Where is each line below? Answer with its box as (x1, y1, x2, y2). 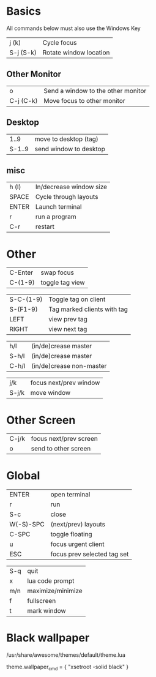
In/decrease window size (35, 182, 108, 191)
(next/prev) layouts (50, 520, 106, 529)
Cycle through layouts (35, 193, 98, 201)
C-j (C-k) (9, 96, 38, 105)
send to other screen (31, 444, 91, 453)
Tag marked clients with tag (48, 305, 128, 313)
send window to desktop (34, 144, 106, 153)
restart (35, 222, 55, 231)
